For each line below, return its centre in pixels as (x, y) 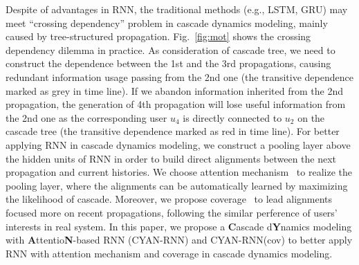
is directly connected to (232, 117)
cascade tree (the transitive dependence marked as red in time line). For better (173, 131)
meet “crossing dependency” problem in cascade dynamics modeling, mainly (167, 22)
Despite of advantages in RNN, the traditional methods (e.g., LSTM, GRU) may (177, 9)
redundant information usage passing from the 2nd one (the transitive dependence (179, 76)
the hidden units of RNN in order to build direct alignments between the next (171, 158)
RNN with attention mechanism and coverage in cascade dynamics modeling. (169, 253)
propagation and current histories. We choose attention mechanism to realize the (179, 172)
